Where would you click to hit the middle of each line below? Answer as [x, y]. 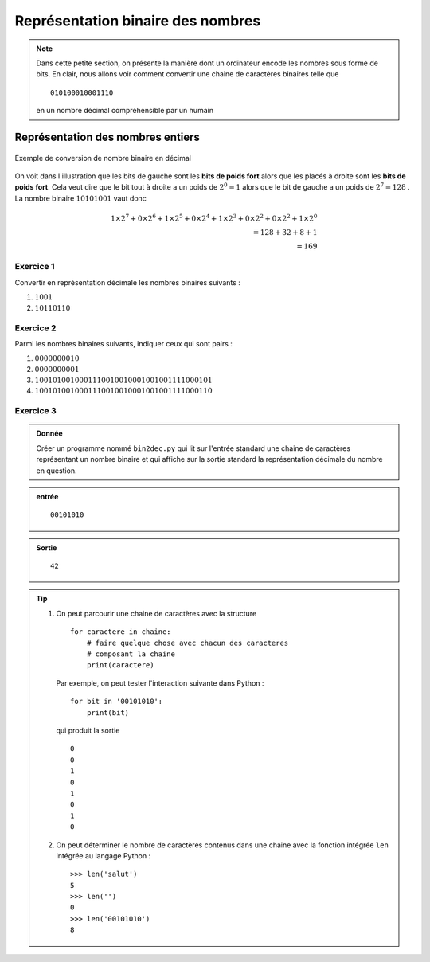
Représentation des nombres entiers [107, 137]
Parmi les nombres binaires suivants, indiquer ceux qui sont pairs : [123, 344]
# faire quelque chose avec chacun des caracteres [188, 643]
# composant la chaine [131, 654]
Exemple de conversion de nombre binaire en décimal [103, 158]
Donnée [49, 433]
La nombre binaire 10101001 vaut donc [80, 198]
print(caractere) [120, 665]
